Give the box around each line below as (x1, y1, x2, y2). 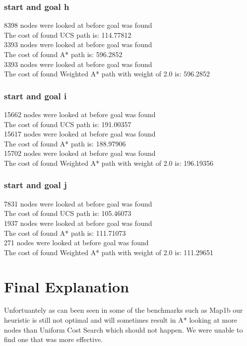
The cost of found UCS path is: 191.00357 (4, 119, 131, 129)
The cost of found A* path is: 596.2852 (4, 49, 123, 59)
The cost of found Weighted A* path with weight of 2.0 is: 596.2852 (4, 69, 210, 79)
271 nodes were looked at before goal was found (4, 237, 149, 248)
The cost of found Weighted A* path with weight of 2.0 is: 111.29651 (4, 247, 214, 257)
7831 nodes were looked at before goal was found (4, 198, 152, 208)
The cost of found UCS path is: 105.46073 (4, 208, 131, 218)
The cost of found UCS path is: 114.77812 (4, 29, 131, 40)
